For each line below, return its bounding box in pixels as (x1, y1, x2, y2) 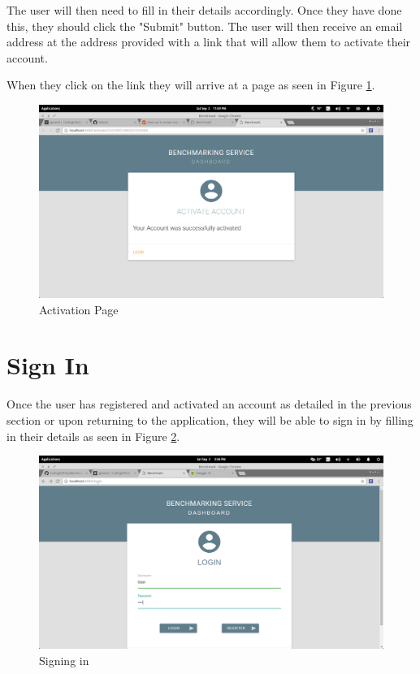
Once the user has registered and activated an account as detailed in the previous (6, 395, 412, 413)
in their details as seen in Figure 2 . (6, 427, 180, 444)
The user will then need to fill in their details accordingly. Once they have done (6, 2, 402, 18)
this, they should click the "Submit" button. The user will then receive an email (6, 17, 403, 34)
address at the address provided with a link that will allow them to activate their (6, 33, 411, 50)
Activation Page (39, 300, 119, 318)
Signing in (39, 651, 89, 668)
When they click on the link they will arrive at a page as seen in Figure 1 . (6, 76, 375, 93)
